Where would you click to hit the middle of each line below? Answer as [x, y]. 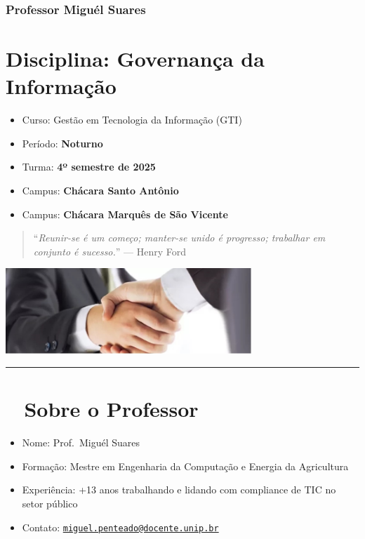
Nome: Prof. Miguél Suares [81, 442]
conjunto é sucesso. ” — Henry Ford [110, 251]
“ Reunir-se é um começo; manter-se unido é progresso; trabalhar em [179, 238]
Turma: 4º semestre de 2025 [89, 167]
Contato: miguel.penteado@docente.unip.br [120, 527]
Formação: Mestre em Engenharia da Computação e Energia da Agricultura [185, 466]
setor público [50, 503]
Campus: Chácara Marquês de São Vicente [125, 214]
